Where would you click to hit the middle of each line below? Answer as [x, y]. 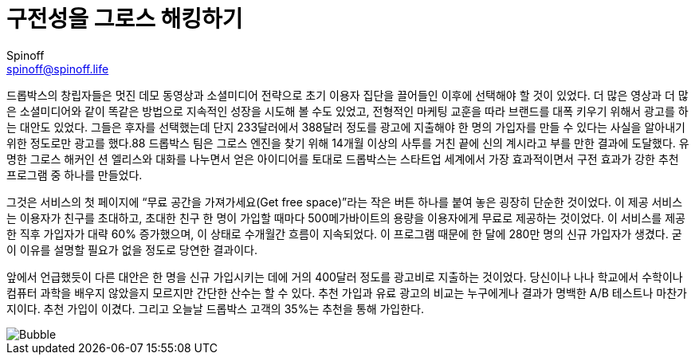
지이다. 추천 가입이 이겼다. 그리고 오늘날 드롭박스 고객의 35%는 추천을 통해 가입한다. [216, 308]
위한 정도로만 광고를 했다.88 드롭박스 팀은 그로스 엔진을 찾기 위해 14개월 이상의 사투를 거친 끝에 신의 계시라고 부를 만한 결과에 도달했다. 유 [348, 143]
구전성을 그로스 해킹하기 [125, 19]
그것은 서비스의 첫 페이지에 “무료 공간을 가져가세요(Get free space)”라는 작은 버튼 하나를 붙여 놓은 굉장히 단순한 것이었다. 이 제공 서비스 [345, 202]
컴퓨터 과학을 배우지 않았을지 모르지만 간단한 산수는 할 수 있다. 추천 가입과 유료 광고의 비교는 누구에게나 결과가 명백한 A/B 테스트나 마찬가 [347, 292]
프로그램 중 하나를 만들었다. [75, 175]
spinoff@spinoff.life [58, 69]
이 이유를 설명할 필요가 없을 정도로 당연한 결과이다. [132, 249]
